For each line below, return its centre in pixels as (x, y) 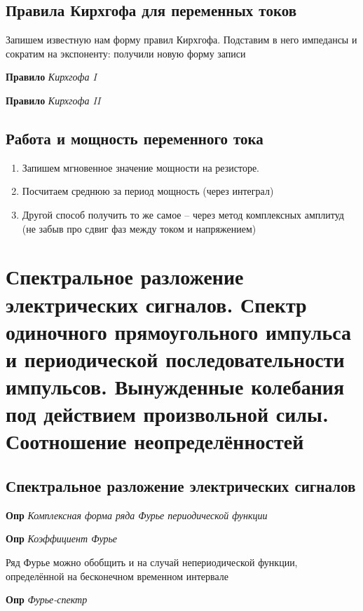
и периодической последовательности (175, 358)
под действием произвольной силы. (167, 414)
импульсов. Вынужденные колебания (175, 386)
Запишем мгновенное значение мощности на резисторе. (141, 167)
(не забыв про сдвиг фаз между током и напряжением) (139, 228)
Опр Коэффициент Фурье (62, 538)
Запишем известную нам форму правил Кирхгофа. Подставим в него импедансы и (181, 40)
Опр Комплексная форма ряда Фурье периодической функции (137, 515)
